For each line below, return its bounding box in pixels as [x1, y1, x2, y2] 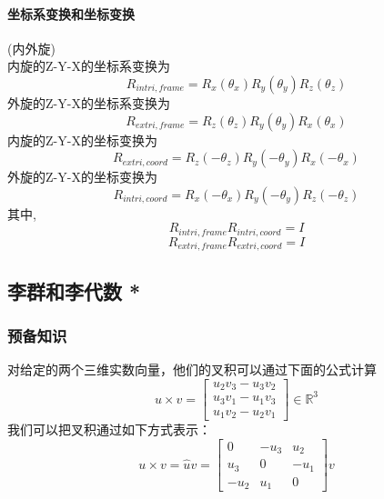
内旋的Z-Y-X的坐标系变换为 [7, 56, 170, 75]
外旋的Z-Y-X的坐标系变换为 [7, 93, 170, 112]
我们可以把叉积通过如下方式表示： [7, 420, 211, 439]
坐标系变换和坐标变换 [7, 4, 135, 23]
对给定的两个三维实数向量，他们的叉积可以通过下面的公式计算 [7, 360, 377, 379]
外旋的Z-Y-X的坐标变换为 [7, 167, 157, 186]
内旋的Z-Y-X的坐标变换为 [7, 130, 157, 149]
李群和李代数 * [7, 276, 141, 304]
